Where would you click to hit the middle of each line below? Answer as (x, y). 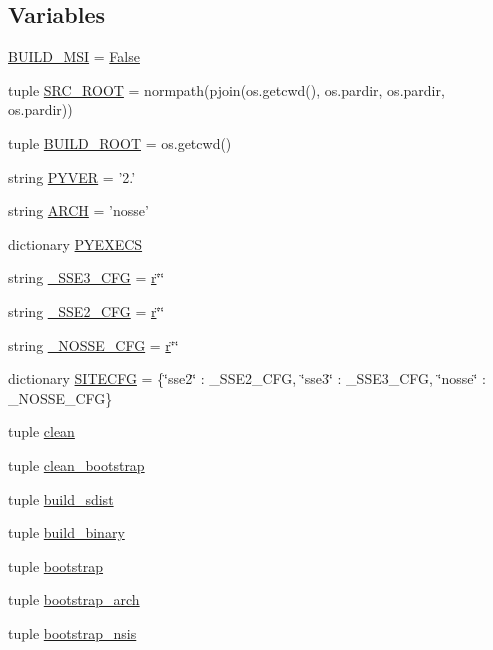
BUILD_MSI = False (74, 56)
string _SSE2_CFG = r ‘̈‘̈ (86, 310)
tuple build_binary (66, 532)
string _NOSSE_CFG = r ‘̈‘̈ (93, 344)
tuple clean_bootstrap (76, 464)
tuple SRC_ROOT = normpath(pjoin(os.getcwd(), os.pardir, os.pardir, (226, 89)
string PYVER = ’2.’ (72, 176)
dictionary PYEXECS (75, 243)
